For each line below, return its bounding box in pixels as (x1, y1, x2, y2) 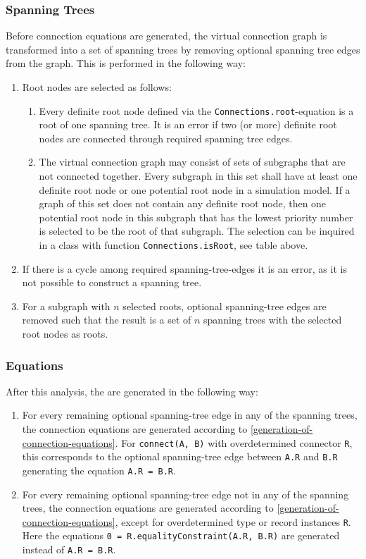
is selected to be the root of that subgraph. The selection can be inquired (39, 223, 355, 238)
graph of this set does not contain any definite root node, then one (39, 196, 327, 211)
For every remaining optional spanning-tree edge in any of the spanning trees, (22, 407, 358, 422)
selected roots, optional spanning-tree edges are (122, 298, 327, 313)
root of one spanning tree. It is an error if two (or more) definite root (39, 117, 337, 132)
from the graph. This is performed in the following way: (6, 56, 246, 70)
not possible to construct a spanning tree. (22, 275, 202, 290)
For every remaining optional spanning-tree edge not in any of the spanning (22, 486, 349, 501)
